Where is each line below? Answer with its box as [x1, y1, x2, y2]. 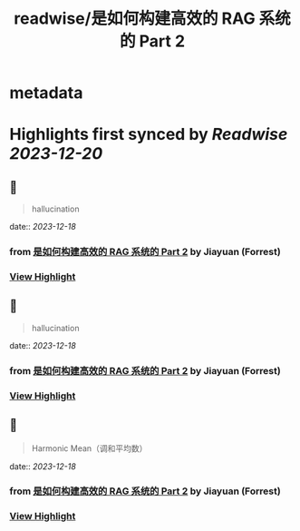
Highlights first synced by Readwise [9, 124, 288, 145]
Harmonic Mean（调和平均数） [31, 442, 148, 454]
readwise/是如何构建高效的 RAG [13, 8, 256, 29]
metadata [9, 83, 83, 103]
